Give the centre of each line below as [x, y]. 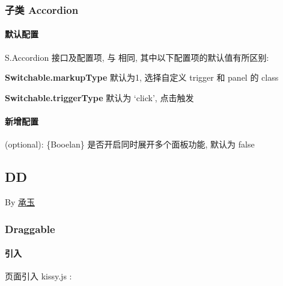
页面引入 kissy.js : [38, 276]
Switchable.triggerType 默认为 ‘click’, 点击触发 [99, 97]
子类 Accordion [42, 9]
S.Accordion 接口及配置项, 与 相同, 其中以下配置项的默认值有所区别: [137, 57]
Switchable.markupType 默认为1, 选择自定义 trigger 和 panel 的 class [142, 77]
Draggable [30, 228]
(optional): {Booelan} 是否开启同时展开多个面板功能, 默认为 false [130, 144]
